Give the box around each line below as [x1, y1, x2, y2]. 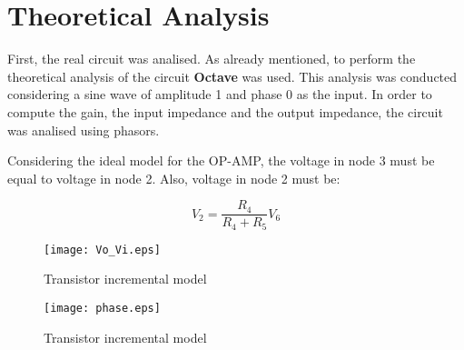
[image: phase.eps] [44, 302, 161, 315]
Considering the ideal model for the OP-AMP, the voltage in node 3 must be [7, 151, 435, 170]
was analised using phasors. [7, 120, 160, 139]
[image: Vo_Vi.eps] [44, 243, 161, 256]
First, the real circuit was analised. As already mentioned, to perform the [7, 49, 416, 68]
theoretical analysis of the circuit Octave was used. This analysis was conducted [7, 66, 458, 85]
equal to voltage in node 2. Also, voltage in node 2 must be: [7, 168, 341, 187]
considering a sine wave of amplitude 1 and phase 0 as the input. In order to [7, 85, 432, 104]
